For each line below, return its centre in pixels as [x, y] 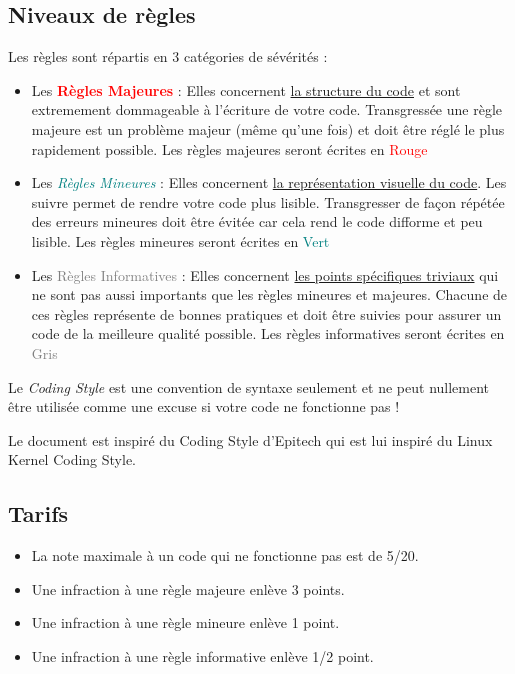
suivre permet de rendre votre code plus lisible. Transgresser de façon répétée [268, 201]
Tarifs [38, 513]
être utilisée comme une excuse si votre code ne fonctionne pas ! [204, 406]
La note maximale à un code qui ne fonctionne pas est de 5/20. [225, 555]
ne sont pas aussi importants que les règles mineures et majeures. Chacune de [269, 294]
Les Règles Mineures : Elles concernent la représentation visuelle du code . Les [269, 182]
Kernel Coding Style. [72, 459]
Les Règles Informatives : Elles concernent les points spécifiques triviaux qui [265, 274]
